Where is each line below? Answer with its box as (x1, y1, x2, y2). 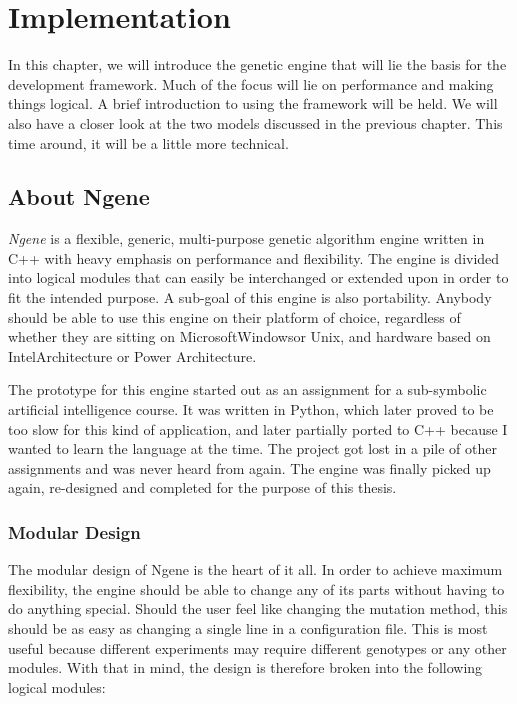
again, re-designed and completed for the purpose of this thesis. (8, 477, 397, 498)
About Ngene (8, 181, 150, 212)
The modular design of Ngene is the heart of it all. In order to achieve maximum (8, 559, 503, 580)
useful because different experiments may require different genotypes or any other (8, 637, 507, 658)
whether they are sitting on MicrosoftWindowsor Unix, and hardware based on (8, 326, 491, 347)
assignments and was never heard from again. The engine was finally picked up (8, 457, 491, 478)
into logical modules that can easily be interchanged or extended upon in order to (8, 267, 509, 288)
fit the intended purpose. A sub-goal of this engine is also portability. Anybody (8, 287, 492, 308)
